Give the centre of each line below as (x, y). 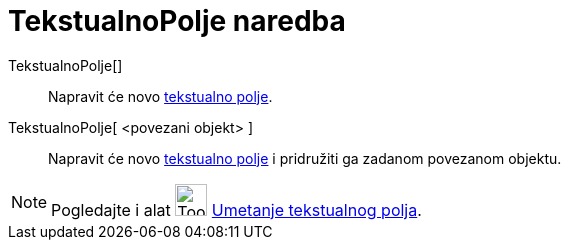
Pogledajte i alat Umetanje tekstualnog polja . (236, 209)
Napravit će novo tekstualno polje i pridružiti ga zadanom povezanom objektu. (305, 158)
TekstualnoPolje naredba (177, 21)
